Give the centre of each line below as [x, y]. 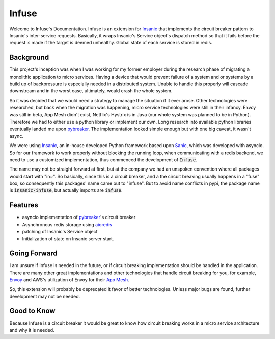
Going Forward [34, 253]
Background [29, 57]
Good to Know [32, 311]
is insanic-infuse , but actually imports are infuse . [66, 190]
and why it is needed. [32, 330]
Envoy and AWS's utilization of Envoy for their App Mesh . [69, 280]
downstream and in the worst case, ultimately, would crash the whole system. [91, 91]
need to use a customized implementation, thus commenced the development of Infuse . [103, 160]
